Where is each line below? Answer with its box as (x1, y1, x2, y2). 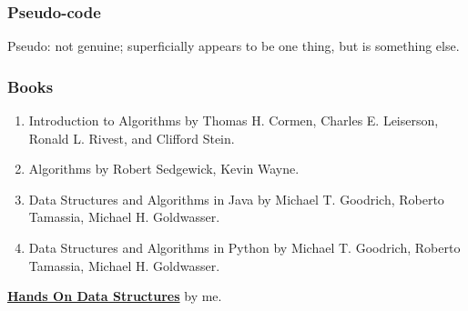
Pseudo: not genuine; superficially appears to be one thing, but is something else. (7, 36, 460, 55)
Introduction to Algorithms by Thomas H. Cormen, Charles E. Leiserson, (28, 111, 439, 130)
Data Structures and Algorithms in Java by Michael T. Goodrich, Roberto (28, 189, 444, 208)
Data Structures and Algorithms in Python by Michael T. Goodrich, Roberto (28, 238, 461, 256)
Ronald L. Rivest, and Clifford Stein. (28, 128, 235, 147)
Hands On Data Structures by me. (7, 286, 222, 306)
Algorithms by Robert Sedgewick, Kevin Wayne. (28, 159, 300, 178)
